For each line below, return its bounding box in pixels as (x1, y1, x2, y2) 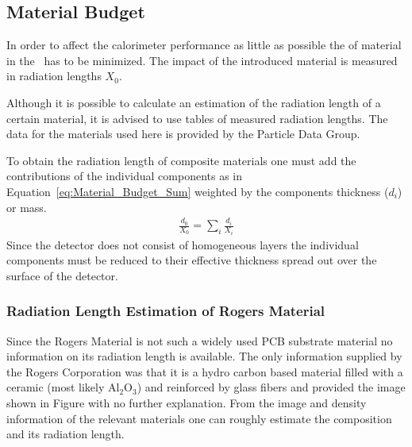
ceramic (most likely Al (6, 379, 120, 395)
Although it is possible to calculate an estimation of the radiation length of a (6, 94, 381, 110)
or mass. (6, 198, 47, 215)
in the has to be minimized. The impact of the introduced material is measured (6, 52, 398, 68)
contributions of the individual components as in (6, 168, 243, 184)
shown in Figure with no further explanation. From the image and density (6, 394, 367, 410)
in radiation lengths (6, 67, 102, 84)
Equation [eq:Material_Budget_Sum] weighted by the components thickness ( (6, 183, 389, 199)
